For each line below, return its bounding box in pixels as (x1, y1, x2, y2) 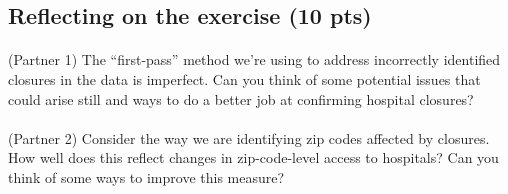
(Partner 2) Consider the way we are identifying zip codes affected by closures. (8, 127, 490, 148)
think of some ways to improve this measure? (8, 166, 285, 187)
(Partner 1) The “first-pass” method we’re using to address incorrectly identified (8, 49, 501, 70)
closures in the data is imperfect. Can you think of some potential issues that (8, 68, 481, 89)
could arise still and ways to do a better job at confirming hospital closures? (8, 88, 474, 109)
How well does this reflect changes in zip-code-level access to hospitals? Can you (8, 147, 499, 168)
